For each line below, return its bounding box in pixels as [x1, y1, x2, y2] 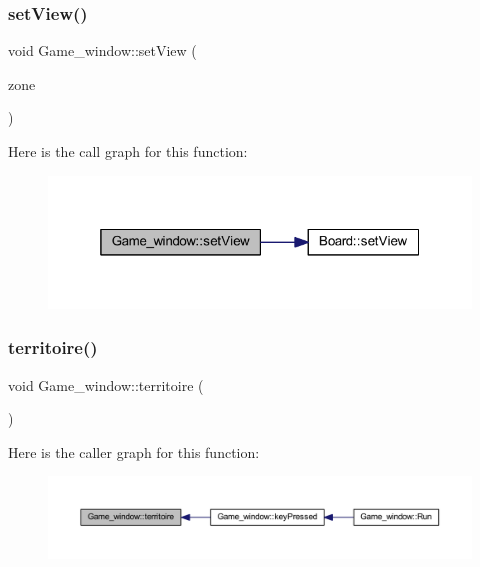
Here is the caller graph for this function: [8, 441, 260, 462]
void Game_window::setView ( [8, 40, 197, 61]
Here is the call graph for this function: [8, 141, 248, 161]
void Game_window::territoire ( [8, 374, 204, 395]
